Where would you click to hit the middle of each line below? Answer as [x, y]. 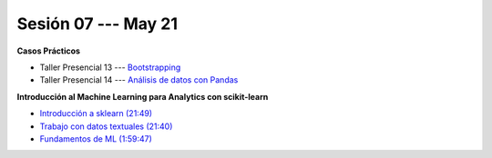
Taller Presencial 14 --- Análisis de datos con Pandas [139, 80]
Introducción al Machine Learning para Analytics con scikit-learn [143, 96]
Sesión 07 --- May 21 [97, 24]
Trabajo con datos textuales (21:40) [106, 126]
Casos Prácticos [49, 51]
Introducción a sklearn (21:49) [96, 114]
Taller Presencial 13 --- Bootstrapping [110, 67]
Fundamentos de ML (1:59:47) [96, 138]
